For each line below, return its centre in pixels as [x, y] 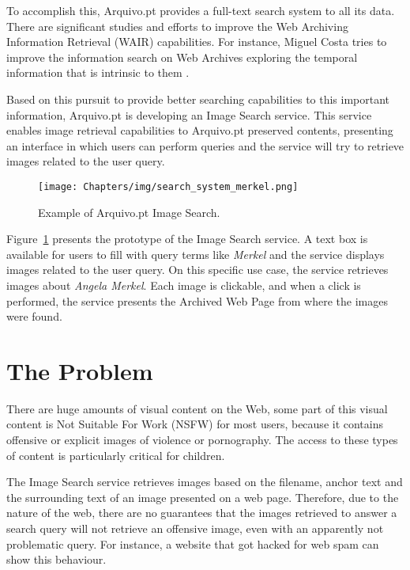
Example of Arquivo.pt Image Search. [129, 212]
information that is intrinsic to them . [98, 72]
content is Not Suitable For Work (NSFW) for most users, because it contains [195, 424]
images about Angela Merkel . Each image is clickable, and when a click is [184, 285]
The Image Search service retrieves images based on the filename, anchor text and [205, 482]
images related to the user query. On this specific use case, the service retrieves [197, 270]
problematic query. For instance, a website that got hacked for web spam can [193, 543]
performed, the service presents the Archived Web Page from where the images [197, 300]
